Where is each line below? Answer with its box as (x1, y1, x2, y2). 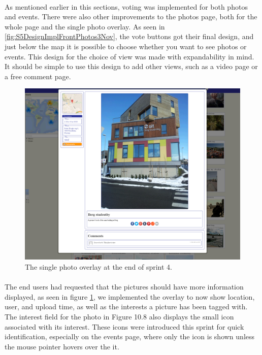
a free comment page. (5, 71, 71, 81)
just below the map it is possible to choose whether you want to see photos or (5, 41, 247, 51)
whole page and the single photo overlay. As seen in (5, 21, 165, 31)
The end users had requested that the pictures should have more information (5, 281, 244, 292)
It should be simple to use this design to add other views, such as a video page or (5, 61, 258, 72)
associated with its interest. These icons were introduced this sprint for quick (5, 321, 244, 332)
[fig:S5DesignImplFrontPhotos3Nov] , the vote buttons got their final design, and (5, 31, 254, 42)
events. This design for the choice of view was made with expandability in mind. (5, 51, 254, 61)
